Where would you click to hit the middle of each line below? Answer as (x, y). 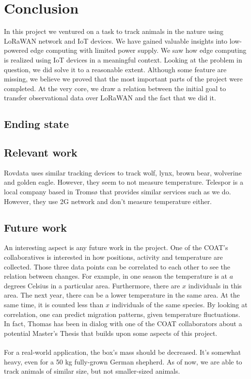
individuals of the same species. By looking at (180, 304)
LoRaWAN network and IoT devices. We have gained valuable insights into (116, 40)
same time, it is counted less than (54, 304)
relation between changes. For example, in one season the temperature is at (116, 276)
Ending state (37, 124)
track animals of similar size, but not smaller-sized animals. (92, 371)
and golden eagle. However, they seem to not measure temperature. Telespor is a (124, 182)
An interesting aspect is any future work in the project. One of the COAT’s (116, 247)
